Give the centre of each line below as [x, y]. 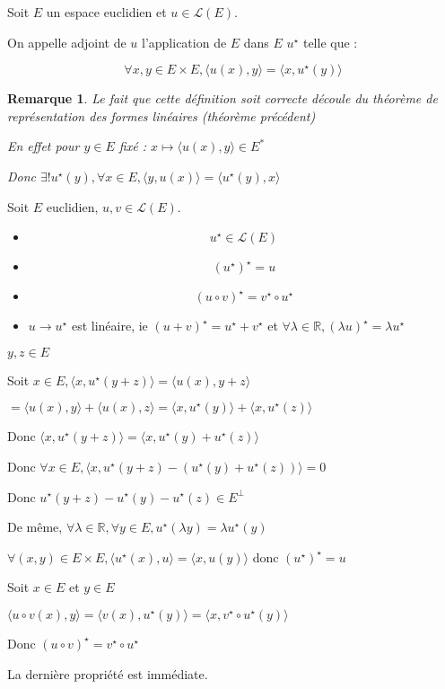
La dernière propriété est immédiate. [108, 673]
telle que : [330, 42]
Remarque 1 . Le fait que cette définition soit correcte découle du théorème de [222, 98]
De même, [35, 527]
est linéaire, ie [109, 326]
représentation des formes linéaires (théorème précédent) [161, 115]
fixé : [132, 146]
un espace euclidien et [106, 12]
